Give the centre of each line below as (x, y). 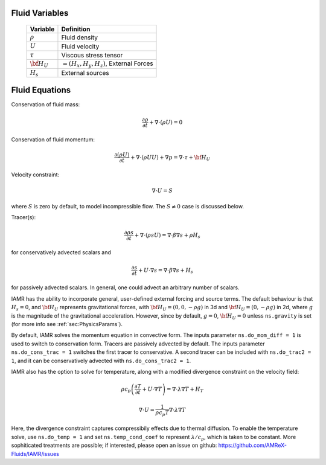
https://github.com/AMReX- (252, 445)
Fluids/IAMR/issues (35, 454)
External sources (85, 72)
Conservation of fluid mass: (46, 104)
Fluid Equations (41, 90)
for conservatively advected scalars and (61, 252)
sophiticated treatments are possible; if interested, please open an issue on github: (114, 445)
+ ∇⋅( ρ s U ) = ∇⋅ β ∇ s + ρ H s (167, 236)
